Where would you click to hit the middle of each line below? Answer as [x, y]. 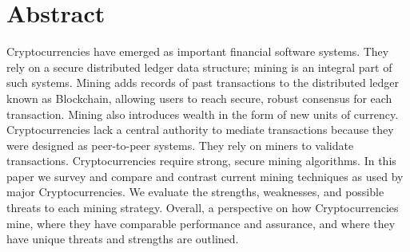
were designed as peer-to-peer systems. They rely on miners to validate [180, 145]
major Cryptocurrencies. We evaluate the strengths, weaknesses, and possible [195, 192]
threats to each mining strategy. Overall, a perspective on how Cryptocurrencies [203, 208]
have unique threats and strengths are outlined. [123, 239]
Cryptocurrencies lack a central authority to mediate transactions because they [200, 130]
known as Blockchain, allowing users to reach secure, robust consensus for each [199, 98]
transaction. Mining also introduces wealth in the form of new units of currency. [203, 114]
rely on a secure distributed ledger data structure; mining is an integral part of [199, 67]
